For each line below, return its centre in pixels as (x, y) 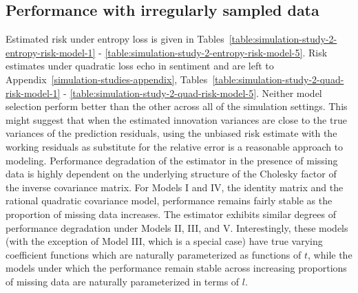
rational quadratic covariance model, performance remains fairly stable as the (169, 200)
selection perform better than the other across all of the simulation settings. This (177, 106)
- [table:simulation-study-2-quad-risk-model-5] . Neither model (193, 93)
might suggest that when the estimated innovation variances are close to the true (176, 119)
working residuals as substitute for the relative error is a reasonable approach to (175, 146)
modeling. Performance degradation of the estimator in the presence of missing (172, 160)
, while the (330, 254)
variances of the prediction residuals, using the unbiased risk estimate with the (171, 133)
